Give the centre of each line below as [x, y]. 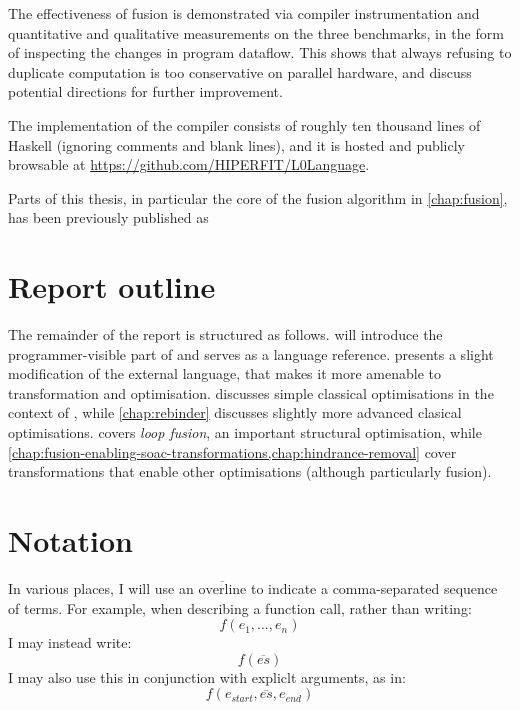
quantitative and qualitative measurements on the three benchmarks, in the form [256, 32]
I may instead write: [70, 642]
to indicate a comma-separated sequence [374, 587]
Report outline [112, 286]
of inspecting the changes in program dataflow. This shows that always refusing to [260, 52]
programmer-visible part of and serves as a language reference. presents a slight [251, 353]
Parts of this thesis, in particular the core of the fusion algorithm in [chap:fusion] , [258, 197]
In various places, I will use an [101, 587]
